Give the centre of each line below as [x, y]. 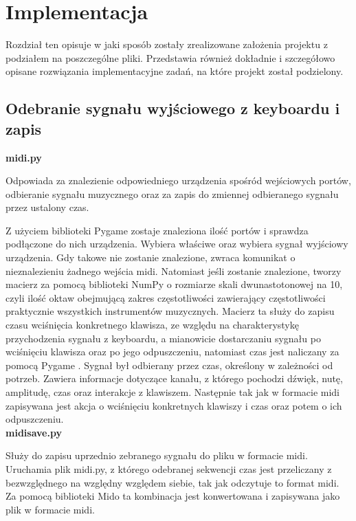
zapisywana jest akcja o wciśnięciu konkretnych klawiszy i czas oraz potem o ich [174, 405]
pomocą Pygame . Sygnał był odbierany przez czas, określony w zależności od [169, 365]
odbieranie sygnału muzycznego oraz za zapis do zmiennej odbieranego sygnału [172, 193]
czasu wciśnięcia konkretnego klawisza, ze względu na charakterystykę [152, 325]
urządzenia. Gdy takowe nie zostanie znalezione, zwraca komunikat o [151, 257]
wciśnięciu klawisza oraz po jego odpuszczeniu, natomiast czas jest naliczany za [173, 352]
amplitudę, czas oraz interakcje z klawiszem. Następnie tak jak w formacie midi [173, 392]
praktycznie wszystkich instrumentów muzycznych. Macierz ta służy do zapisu [170, 311]
